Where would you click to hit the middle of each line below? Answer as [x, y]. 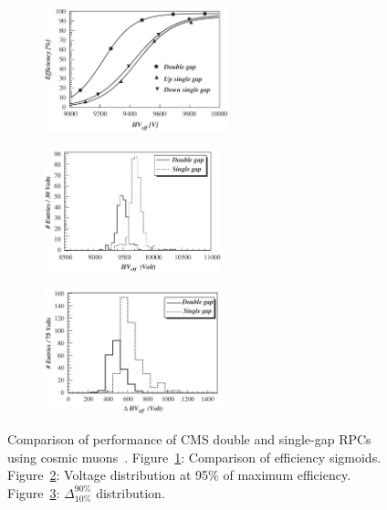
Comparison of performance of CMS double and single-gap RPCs [189, 438]
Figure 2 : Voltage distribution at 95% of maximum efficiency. [179, 475]
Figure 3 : [34, 492]
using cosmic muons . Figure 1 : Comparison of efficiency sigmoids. [194, 457]
